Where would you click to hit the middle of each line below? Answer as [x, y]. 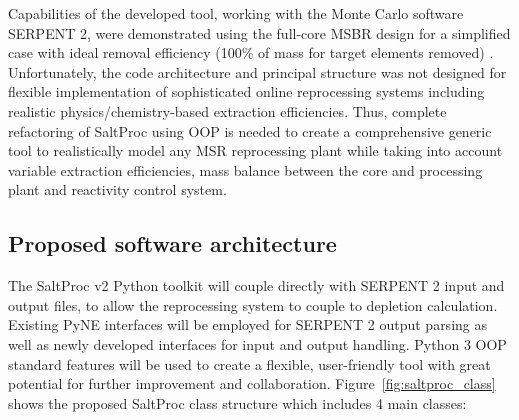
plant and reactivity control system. [117, 189]
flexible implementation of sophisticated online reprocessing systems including [246, 91]
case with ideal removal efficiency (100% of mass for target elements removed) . [251, 52]
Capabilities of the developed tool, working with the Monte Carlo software [236, 13]
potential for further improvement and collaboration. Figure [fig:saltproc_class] [252, 383]
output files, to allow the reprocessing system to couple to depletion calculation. [253, 304]
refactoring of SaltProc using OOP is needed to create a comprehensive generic [250, 130]
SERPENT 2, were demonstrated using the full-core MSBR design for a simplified [259, 32]
